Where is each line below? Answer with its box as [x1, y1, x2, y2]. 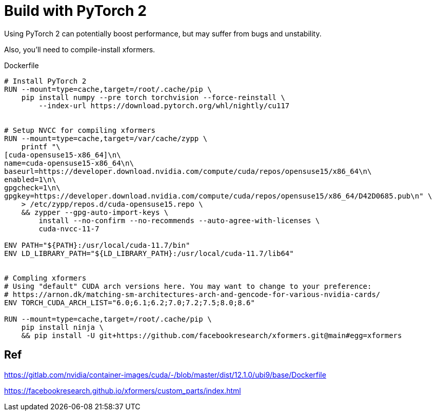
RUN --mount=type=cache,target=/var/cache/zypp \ [4, 134, 208, 143]
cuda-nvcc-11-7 [38, 224, 100, 233]
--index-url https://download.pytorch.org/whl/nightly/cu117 [38, 101, 290, 110]
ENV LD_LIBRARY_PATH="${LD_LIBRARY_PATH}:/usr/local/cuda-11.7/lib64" [4, 249, 294, 258]
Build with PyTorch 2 [4, 2, 147, 19]
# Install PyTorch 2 [4, 76, 87, 85]
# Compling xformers [4, 273, 87, 282]
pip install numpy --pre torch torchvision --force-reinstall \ [21, 93, 285, 102]
